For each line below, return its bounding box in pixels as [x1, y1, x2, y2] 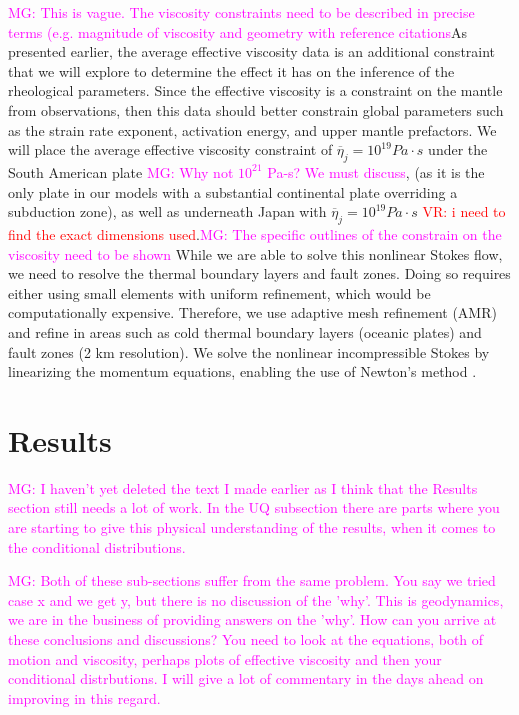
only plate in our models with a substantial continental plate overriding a [8, 181, 458, 202]
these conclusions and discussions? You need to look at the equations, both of [8, 628, 484, 649]
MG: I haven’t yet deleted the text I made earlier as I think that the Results [8, 477, 478, 498]
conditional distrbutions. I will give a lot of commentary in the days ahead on [8, 668, 484, 689]
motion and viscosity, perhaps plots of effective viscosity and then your [8, 648, 442, 669]
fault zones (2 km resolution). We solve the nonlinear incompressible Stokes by [8, 341, 490, 362]
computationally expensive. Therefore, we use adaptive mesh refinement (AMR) [8, 302, 497, 323]
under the [428, 139, 488, 160]
